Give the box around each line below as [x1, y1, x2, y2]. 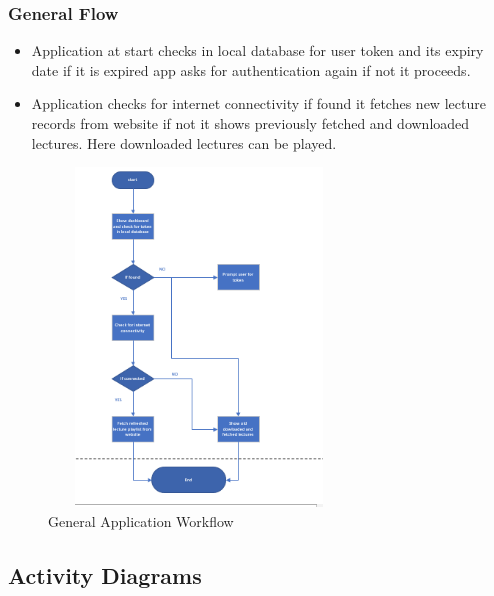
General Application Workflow [48, 510, 234, 531]
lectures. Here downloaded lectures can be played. [31, 132, 337, 153]
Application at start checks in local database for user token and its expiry [31, 40, 484, 61]
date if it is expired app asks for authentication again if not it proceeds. [31, 59, 471, 80]
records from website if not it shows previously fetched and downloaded [31, 113, 470, 133]
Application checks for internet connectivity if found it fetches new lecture [31, 93, 486, 114]
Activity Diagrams [8, 559, 202, 590]
